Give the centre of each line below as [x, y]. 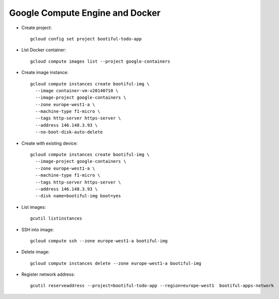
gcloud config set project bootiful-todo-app [86, 39]
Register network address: [48, 274]
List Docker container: [44, 50]
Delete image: [35, 252]
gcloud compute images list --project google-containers [100, 61]
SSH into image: [38, 229]
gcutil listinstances [56, 219]
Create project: [37, 28]
